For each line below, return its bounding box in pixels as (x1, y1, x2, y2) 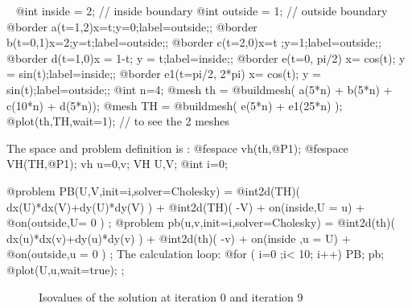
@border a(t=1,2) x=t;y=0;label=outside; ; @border (6, 18, 257, 35)
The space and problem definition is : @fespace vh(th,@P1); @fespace (6, 139, 348, 156)
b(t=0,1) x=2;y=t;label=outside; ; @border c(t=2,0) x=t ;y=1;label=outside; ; (6, 34, 381, 51)
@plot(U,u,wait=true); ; (6, 261, 125, 277)
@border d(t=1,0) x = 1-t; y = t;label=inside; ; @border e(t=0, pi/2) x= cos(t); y (6, 49, 406, 66)
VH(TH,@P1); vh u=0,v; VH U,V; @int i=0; (6, 155, 228, 172)
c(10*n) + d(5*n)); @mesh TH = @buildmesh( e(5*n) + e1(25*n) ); (6, 97, 343, 113)
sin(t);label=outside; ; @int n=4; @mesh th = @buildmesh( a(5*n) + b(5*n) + (6, 80, 393, 97)
